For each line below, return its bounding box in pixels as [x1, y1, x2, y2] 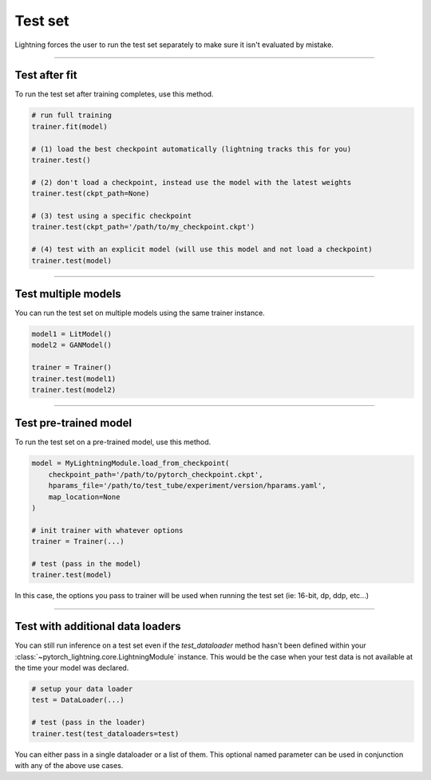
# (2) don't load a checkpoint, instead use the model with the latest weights [31, 178, 352, 187]
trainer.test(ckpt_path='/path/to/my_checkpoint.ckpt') [31, 223, 255, 231]
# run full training [31, 111, 112, 120]
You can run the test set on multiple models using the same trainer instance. [14, 308, 265, 318]
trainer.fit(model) [31, 122, 108, 131]
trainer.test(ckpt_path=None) [31, 189, 150, 199]
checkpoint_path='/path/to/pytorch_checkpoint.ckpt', [48, 470, 263, 479]
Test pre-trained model [14, 416, 132, 430]
